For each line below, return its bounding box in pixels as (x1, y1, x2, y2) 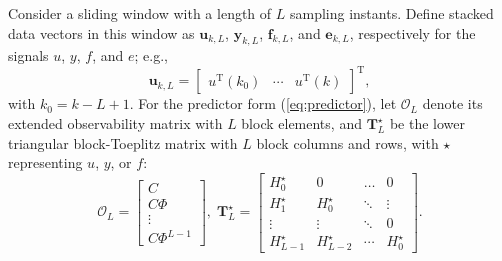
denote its (422, 93, 483, 114)
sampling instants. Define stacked (289, 3, 494, 23)
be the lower (389, 113, 466, 134)
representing (8, 152, 83, 173)
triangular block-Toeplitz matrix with (8, 132, 238, 153)
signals (8, 45, 49, 66)
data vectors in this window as (8, 22, 195, 43)
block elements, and (241, 113, 362, 134)
